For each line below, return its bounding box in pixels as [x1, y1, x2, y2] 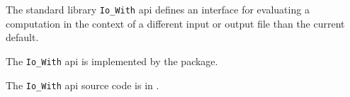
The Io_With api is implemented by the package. [6, 53, 218, 68]
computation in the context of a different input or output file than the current [6, 16, 345, 30]
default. [6, 30, 39, 45]
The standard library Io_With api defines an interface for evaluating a [6, 2, 310, 16]
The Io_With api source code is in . [6, 77, 159, 92]
